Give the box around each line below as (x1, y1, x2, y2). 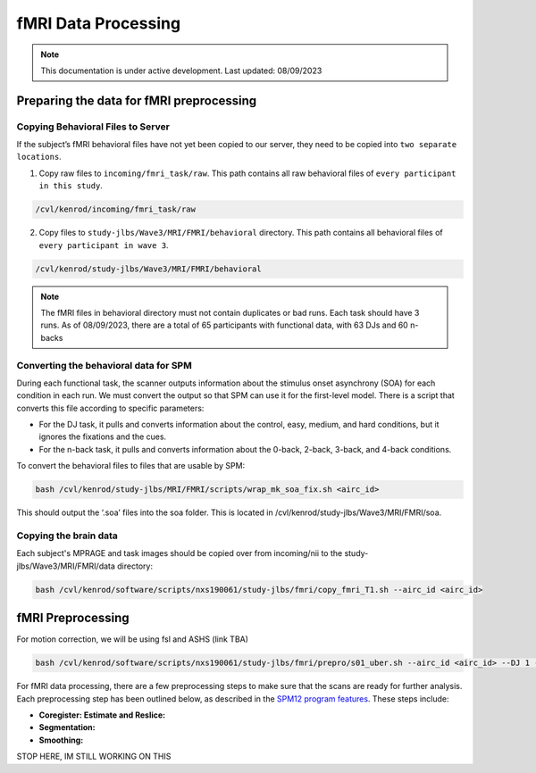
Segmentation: (38, 722, 96, 733)
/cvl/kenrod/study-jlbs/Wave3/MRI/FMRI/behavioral (35, 263, 263, 274)
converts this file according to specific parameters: (16, 403, 205, 413)
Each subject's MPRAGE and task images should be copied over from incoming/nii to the (16, 548, 343, 559)
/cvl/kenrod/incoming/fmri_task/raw (35, 204, 197, 214)
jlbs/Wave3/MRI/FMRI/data (16, 561, 116, 571)
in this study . (38, 180, 103, 191)
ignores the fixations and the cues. (38, 431, 167, 442)
